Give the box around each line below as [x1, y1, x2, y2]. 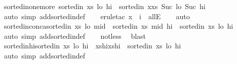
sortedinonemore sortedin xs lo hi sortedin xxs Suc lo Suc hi [4, 1, 206, 11]
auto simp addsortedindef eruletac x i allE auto [4, 11, 190, 21]
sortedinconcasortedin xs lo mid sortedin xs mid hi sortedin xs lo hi [4, 21, 233, 31]
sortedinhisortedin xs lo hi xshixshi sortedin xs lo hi [4, 40, 181, 51]
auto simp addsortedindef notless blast [4, 30, 146, 41]
